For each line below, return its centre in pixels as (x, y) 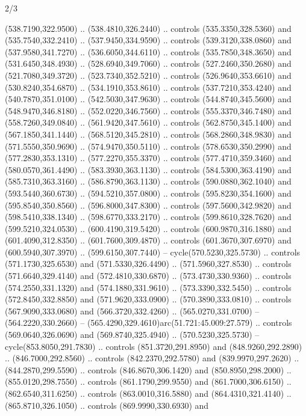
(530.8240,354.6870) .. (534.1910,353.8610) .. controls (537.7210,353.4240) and (148, 87)
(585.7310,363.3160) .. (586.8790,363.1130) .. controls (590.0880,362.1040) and (148, 181)
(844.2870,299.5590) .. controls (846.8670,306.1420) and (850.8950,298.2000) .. (148, 369)
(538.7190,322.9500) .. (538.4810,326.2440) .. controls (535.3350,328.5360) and (148, 28)
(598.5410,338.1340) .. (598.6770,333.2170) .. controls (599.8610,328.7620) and (148, 217)
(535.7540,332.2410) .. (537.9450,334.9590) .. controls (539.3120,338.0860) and (148, 40)
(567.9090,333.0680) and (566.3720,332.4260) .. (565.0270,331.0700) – (132, 310)
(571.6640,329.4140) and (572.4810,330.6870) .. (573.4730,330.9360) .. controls (148, 276)
